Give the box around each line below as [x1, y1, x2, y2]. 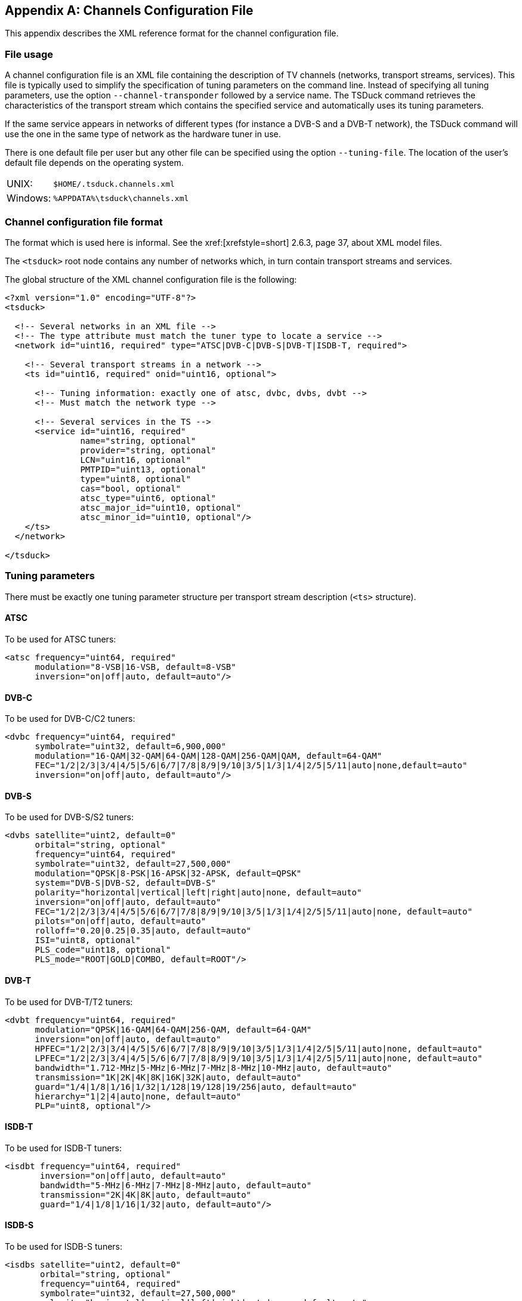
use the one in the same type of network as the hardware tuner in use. [5, 129, 281, 140]
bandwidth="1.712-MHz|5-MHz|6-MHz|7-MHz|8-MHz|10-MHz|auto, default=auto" [35, 1062, 393, 1073]
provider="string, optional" [80, 445, 217, 455]
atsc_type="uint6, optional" [80, 493, 217, 503]
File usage [5, 48, 54, 60]
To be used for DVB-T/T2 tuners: [5, 996, 133, 1007]
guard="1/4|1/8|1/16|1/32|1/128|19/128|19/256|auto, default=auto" [35, 1081, 357, 1092]
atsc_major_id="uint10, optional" [80, 502, 242, 512]
